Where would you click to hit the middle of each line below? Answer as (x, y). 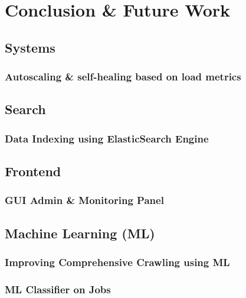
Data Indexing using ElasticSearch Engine (107, 138)
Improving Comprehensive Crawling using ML (117, 262)
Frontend (33, 171)
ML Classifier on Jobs (58, 289)
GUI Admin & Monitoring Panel (84, 200)
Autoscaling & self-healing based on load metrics (123, 77)
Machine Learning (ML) (80, 233)
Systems (30, 47)
